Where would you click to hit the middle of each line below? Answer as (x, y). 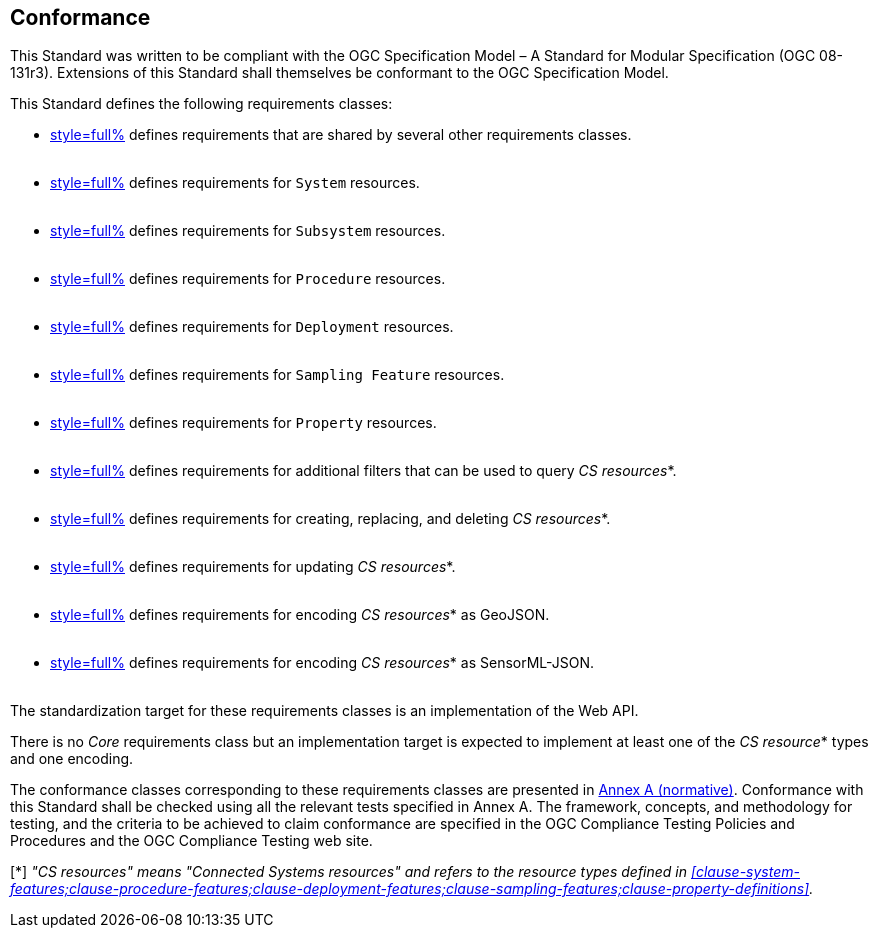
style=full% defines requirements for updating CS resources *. (253, 567)
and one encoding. (72, 759)
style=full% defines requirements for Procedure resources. (248, 279)
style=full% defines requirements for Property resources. (243, 423)
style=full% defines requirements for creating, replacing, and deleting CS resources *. (330, 519)
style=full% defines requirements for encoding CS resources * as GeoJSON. (300, 615)
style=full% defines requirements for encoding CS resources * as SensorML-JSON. (322, 663)
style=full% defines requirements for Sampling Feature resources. (277, 375)
